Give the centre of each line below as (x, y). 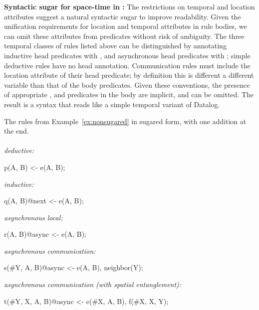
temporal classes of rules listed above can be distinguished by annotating (115, 46)
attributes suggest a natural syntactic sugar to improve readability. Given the (123, 16)
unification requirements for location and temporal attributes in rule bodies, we (126, 26)
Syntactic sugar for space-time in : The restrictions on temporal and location (129, 6)
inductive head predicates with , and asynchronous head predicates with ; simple (127, 55)
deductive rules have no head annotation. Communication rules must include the (127, 65)
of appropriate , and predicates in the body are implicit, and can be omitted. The (129, 94)
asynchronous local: (33, 217)
